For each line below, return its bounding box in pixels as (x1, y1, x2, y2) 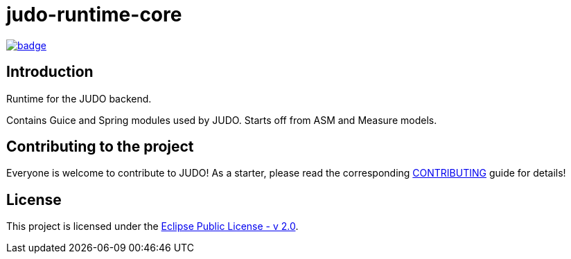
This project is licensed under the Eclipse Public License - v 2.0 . (6, 220, 299, 233)
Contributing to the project (6, 138, 194, 156)
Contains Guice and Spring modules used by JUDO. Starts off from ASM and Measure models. (6, 114, 437, 126)
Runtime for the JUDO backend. (6, 92, 152, 105)
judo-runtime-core (6, 3, 182, 26)
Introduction (6, 63, 94, 81)
